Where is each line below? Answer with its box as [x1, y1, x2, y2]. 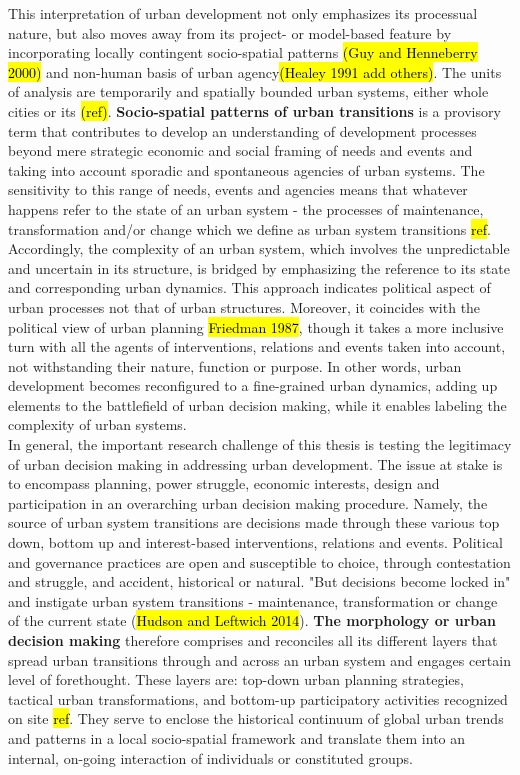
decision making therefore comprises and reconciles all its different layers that [8, 630, 498, 650]
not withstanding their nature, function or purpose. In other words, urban [8, 355, 462, 376]
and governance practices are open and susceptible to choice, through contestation [8, 551, 511, 572]
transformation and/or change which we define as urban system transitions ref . [8, 218, 491, 239]
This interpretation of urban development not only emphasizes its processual [8, 3, 478, 23]
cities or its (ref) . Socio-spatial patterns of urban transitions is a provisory [8, 100, 501, 121]
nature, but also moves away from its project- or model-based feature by [8, 22, 452, 43]
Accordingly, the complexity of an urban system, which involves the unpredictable [8, 238, 510, 259]
